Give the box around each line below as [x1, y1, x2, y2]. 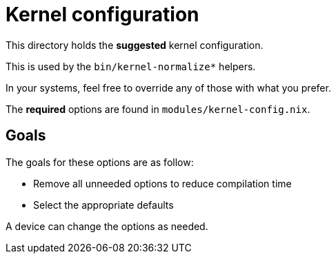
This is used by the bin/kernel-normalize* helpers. [6, 60, 256, 72]
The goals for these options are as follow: [6, 156, 194, 168]
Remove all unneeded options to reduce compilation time [33, 177, 292, 189]
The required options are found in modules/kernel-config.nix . [6, 103, 310, 115]
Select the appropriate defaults [33, 198, 174, 211]
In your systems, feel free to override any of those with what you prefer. [6, 81, 331, 94]
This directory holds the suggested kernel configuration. [6, 39, 264, 51]
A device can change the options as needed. [6, 220, 208, 232]
